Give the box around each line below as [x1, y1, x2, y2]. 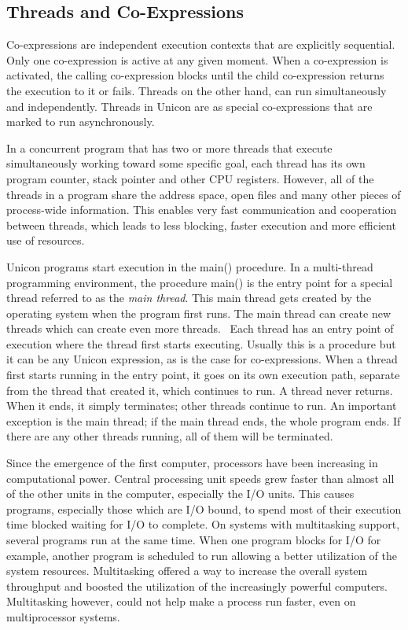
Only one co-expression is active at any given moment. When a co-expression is [6, 51, 388, 68]
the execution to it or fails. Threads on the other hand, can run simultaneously [6, 82, 387, 98]
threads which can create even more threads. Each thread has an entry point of [6, 320, 394, 337]
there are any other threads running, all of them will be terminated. [6, 428, 333, 444]
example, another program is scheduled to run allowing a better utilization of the [6, 547, 397, 563]
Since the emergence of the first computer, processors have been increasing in [6, 455, 378, 471]
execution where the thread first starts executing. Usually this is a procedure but [6, 335, 396, 352]
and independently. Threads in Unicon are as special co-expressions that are [6, 98, 373, 114]
